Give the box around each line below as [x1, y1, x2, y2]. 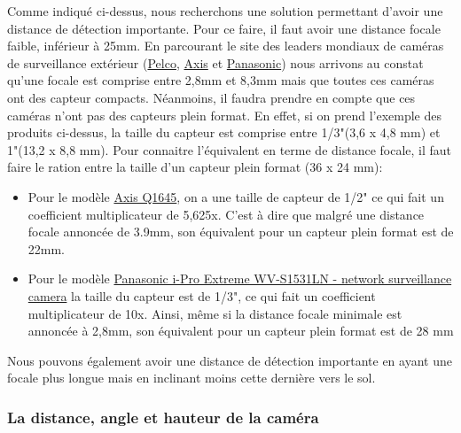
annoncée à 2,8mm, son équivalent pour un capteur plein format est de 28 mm [27, 321, 454, 340]
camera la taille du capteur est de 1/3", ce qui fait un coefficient [27, 286, 376, 305]
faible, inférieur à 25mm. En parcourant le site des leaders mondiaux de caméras [7, 36, 444, 55]
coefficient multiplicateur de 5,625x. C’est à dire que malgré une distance [27, 205, 425, 223]
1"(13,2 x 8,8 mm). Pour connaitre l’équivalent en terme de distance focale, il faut [7, 140, 452, 159]
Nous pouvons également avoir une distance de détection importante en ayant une [7, 351, 452, 369]
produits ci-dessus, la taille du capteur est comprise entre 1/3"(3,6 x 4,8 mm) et [7, 123, 441, 142]
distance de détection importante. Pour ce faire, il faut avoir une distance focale [7, 19, 441, 37]
